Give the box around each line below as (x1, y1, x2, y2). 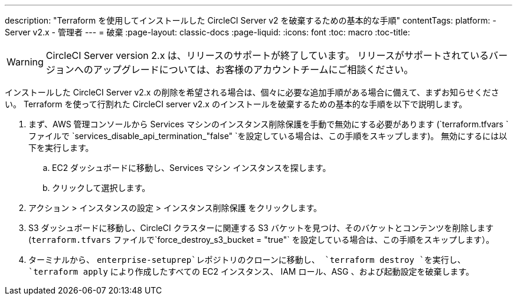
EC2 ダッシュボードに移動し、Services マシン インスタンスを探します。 (52, 163, 331, 173)
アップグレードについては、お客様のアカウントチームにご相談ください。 (93, 64, 414, 75)
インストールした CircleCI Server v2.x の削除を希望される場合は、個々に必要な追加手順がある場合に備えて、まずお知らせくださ (5, 87, 499, 97)
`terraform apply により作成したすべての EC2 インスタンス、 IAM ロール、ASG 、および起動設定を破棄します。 (28, 266, 475, 276)
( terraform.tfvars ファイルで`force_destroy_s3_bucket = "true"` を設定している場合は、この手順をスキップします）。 (28, 235, 495, 245)
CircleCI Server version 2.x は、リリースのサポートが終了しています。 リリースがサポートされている (45, 50, 489, 61)
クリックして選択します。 (52, 183, 150, 193)
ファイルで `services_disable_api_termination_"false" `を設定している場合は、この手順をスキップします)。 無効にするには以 (28, 131, 508, 141)
